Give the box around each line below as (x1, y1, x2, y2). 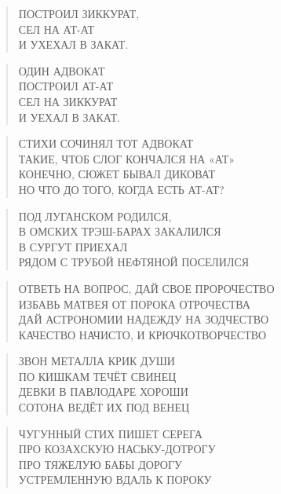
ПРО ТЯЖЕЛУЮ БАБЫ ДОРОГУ (18, 456, 182, 472)
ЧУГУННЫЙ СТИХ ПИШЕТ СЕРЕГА (18, 425, 203, 441)
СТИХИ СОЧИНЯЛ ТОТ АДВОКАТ (18, 135, 194, 152)
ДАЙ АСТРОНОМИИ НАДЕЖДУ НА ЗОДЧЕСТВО (18, 311, 269, 328)
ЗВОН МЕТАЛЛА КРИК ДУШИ (18, 353, 175, 369)
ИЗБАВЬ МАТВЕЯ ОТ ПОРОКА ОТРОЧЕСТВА (18, 295, 250, 312)
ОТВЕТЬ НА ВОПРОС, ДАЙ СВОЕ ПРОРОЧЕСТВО (18, 280, 275, 296)
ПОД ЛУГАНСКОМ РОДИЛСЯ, (18, 207, 172, 224)
